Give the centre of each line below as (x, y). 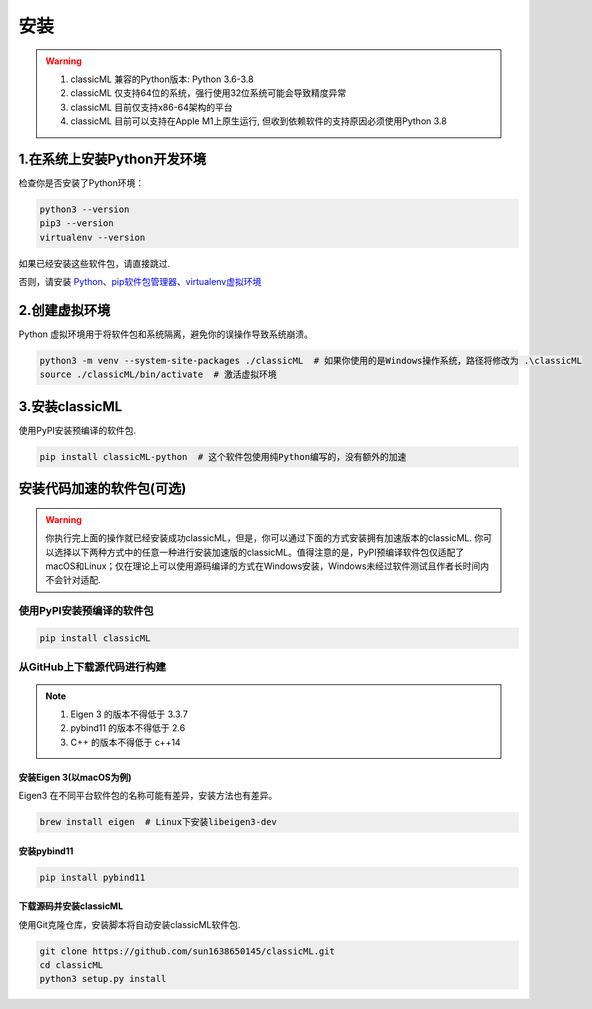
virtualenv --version (92, 237)
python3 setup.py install (103, 979)
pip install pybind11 (92, 877)
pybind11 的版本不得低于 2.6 (128, 728)
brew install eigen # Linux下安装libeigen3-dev (158, 822)
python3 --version (84, 209)
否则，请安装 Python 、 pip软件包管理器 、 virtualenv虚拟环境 (140, 282)
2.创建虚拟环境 (64, 310)
